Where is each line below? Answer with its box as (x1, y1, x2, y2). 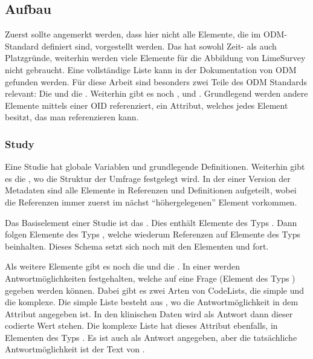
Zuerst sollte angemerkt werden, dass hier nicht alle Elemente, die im (5, 28, 261, 40)
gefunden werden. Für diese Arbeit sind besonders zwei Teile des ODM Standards (5, 75, 308, 88)
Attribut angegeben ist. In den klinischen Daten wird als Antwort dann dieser (5, 307, 293, 320)
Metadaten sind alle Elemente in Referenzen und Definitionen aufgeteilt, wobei (5, 184, 297, 196)
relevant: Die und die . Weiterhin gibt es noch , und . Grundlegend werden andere (5, 87, 308, 100)
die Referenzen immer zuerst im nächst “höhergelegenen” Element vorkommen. (5, 195, 297, 208)
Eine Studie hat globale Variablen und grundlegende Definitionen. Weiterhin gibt (5, 160, 305, 173)
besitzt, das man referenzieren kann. (5, 111, 139, 123)
